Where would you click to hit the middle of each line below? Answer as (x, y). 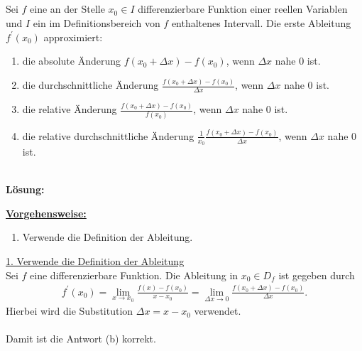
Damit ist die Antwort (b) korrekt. (81, 339)
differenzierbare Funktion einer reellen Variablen (243, 9)
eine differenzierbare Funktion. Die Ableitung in (134, 275)
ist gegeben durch (317, 275)
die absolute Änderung (71, 61)
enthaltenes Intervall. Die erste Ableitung (261, 22)
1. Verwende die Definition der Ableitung (95, 261)
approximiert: (73, 37)
